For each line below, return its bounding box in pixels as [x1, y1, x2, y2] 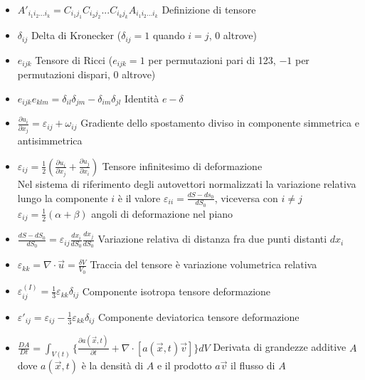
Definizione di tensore [162, 2, 256, 16]
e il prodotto [157, 358, 212, 373]
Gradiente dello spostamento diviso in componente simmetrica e [80, 115, 359, 130]
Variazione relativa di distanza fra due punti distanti [97, 231, 327, 246]
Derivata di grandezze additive [213, 339, 347, 354]
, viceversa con [214, 190, 278, 205]
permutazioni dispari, [17, 67, 110, 82]
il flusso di [231, 358, 275, 373]
